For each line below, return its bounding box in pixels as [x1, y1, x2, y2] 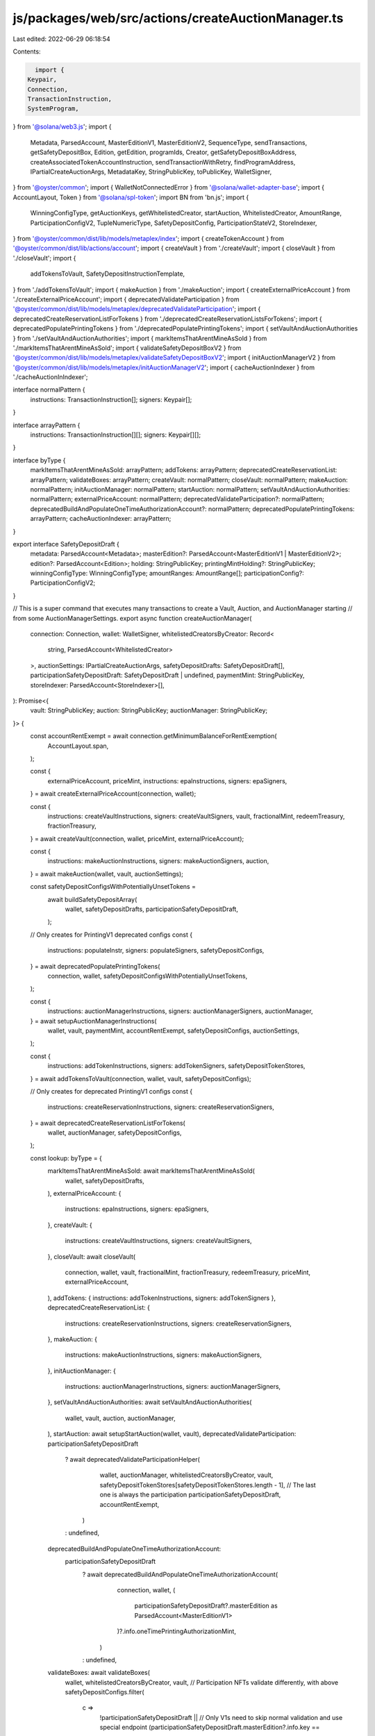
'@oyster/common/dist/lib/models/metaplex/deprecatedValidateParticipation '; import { [12, 305, 261, 313]
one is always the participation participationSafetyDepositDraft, [99, 1490, 281, 1499]
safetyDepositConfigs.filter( [65, 1688, 145, 1696]
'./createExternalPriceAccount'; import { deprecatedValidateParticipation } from [12, 295, 240, 303]
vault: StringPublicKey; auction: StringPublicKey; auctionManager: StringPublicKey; [30, 706, 267, 715]
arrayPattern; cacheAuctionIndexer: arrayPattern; [30, 515, 172, 523]
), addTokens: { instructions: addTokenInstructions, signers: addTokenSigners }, [47, 1294, 276, 1302]
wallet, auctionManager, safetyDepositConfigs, [47, 1128, 182, 1137]
